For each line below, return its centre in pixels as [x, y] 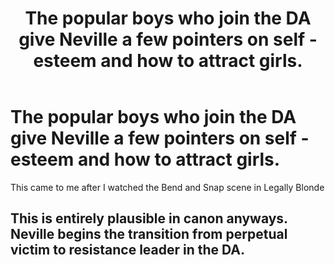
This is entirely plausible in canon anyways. [149, 218]
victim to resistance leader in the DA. [128, 250]
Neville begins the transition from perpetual [149, 234]
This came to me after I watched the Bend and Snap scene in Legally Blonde [167, 187]
